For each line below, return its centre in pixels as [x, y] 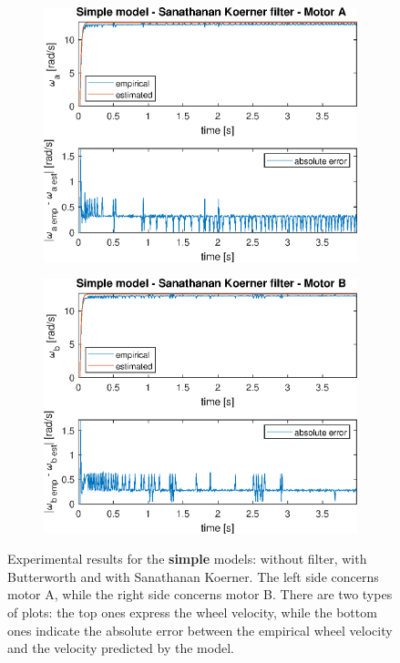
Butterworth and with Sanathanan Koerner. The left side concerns [193, 576]
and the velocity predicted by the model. [121, 648]
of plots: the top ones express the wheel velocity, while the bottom [192, 612]
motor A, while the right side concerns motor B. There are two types [200, 594]
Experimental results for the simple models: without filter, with [187, 559]
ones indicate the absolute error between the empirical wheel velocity [200, 630]
